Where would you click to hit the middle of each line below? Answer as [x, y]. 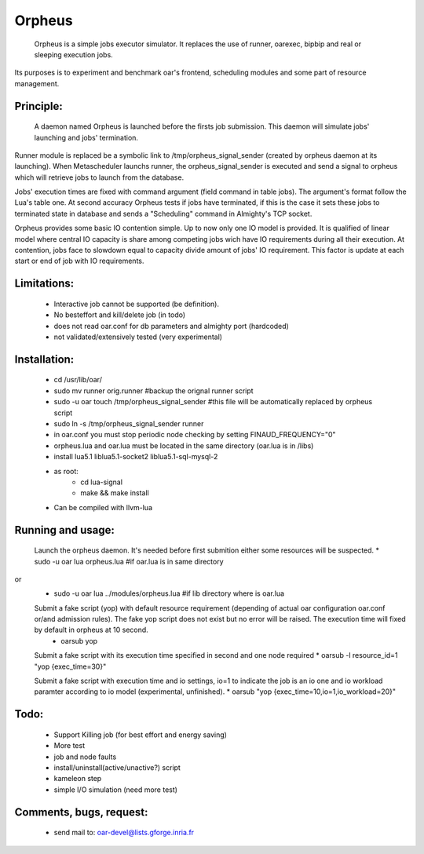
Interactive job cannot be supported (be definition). [137, 304]
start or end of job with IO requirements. [79, 261]
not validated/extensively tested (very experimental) [138, 337]
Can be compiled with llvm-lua [103, 507]
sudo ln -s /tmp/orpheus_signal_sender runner [129, 423]
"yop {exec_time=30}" [70, 666]
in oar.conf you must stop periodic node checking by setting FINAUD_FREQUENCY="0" [195, 435]
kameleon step [78, 779]
